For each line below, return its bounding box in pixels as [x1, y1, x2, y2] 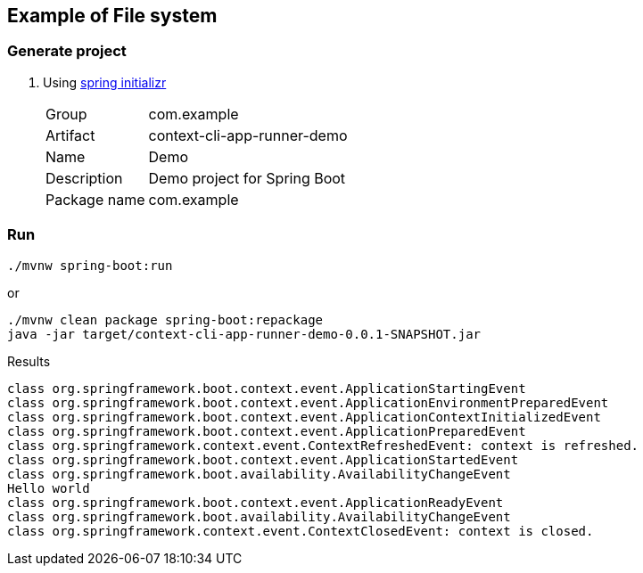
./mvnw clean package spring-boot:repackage [7, 312, 324, 327]
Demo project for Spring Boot [148, 168, 346, 187]
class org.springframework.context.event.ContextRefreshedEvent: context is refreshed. [7, 438, 639, 453]
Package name [45, 190, 145, 209]
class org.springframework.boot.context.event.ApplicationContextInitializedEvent [7, 409, 601, 424]
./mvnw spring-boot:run [7, 258, 173, 273]
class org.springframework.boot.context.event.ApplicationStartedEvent [7, 452, 519, 467]
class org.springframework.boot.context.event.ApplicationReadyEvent [7, 495, 504, 510]
